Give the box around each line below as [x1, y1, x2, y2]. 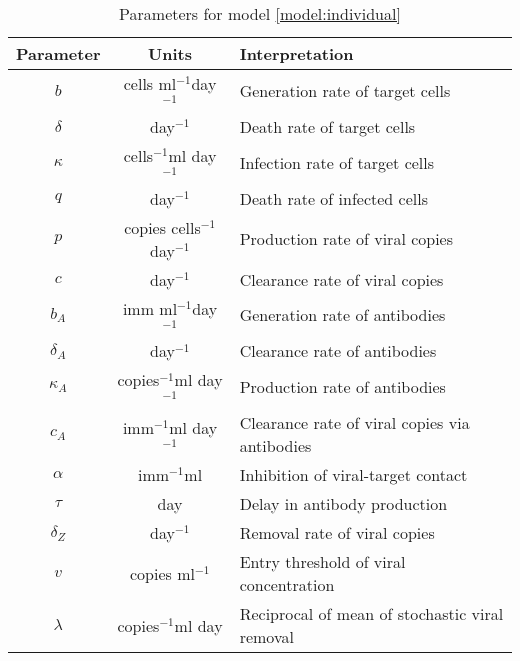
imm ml [122, 296, 178, 320]
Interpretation [239, 42, 354, 65]
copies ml [129, 561, 195, 585]
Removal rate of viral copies [239, 521, 435, 545]
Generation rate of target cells [239, 78, 451, 102]
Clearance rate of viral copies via [239, 411, 470, 435]
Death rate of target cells [239, 114, 416, 138]
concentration [239, 573, 335, 597]
